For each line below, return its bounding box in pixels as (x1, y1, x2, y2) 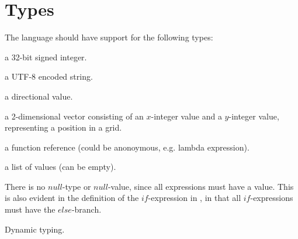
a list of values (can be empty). (5, 161, 116, 173)
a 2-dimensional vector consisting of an (5, 110, 144, 122)
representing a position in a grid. (5, 121, 122, 134)
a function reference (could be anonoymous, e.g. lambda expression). (5, 141, 250, 153)
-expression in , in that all (148, 192, 241, 204)
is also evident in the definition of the (5, 192, 139, 204)
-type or (62, 180, 91, 192)
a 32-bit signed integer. (5, 50, 87, 63)
